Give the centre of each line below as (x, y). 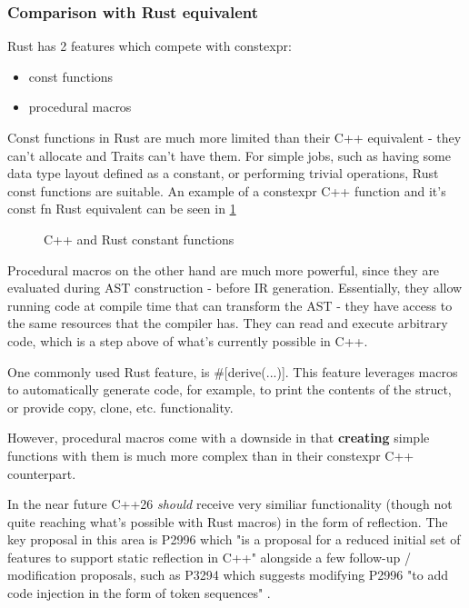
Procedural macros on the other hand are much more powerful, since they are (224, 269)
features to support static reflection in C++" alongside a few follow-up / (209, 557)
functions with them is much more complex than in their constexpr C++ (211, 455)
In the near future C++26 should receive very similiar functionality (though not (230, 504)
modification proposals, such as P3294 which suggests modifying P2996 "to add (228, 575)
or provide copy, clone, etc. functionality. (120, 407)
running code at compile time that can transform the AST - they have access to (230, 305)
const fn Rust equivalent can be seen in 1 (122, 209)
